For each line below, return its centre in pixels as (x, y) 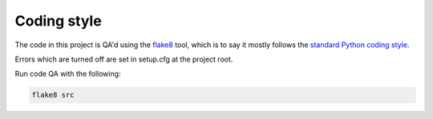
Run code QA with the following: (68, 74)
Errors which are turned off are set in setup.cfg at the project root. (124, 59)
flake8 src (53, 95)
